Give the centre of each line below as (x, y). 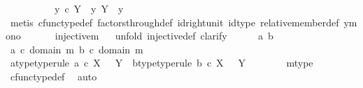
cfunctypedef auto (54, 76)
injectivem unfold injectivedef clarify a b (164, 36)
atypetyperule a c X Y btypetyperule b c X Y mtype (162, 63)
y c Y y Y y (89, 8)
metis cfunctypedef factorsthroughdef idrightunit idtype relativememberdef (175, 22)
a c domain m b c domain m (77, 49)
